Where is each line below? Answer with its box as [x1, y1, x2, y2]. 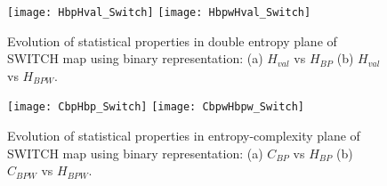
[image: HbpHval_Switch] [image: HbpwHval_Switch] [7, 6, 311, 19]
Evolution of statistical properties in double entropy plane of [7, 31, 337, 50]
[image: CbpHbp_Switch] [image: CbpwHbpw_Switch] [7, 101, 304, 114]
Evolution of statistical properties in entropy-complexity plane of [7, 126, 360, 145]
